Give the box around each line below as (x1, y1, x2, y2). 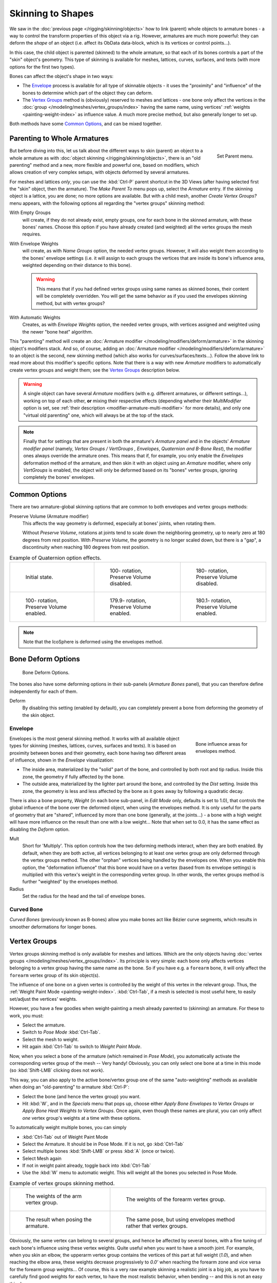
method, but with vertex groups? (36, 300, 105, 306)
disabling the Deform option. (9, 826, 70, 832)
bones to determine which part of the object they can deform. (22, 90, 153, 96)
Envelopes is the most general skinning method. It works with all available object (9, 735, 180, 742)
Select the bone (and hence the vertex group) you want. (22, 1093, 141, 1099)
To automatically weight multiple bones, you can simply (9, 1124, 127, 1131)
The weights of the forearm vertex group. (126, 1196, 226, 1203)
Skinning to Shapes (9, 8, 94, 19)
